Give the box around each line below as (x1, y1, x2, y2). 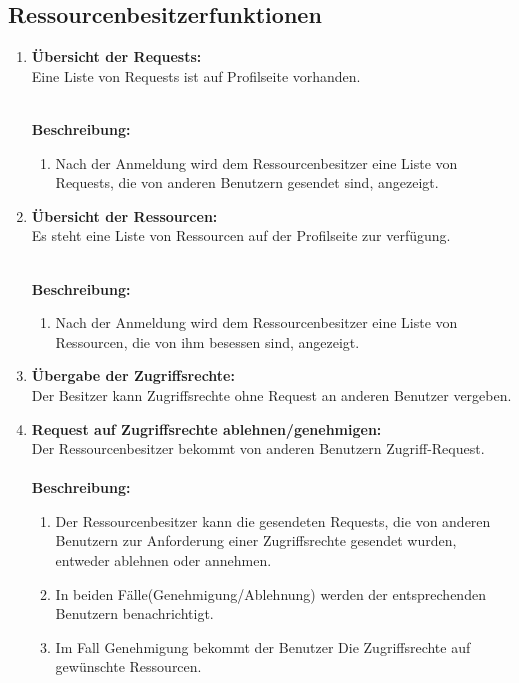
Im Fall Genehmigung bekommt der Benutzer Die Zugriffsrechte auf (55, 636, 471, 657)
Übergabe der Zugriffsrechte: (31, 365, 235, 386)
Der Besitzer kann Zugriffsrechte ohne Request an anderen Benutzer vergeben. (31, 384, 512, 405)
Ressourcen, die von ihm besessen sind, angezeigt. (55, 331, 360, 352)
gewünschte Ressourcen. (55, 656, 202, 677)
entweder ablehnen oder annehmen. (55, 550, 272, 571)
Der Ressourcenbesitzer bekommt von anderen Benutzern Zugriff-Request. (31, 438, 485, 459)
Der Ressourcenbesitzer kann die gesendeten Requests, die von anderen (55, 510, 491, 531)
